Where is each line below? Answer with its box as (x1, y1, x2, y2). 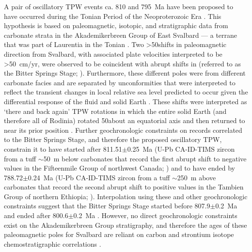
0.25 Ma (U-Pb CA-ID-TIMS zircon (127, 143, 235, 154)
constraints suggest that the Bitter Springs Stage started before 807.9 (4, 201, 210, 211)
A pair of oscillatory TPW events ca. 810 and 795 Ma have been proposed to (4, 1, 234, 11)
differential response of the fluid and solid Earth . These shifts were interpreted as (4, 96, 247, 106)
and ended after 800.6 (4, 210, 68, 220)
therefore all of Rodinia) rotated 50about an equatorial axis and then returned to (4, 115, 245, 126)
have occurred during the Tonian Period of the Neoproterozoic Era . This (4, 11, 221, 21)
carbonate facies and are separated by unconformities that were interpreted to (4, 77, 236, 87)
